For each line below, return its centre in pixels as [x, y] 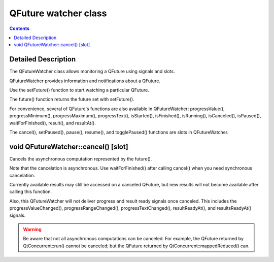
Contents [20, 28]
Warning [32, 229]
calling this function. [30, 192]
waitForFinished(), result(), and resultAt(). [53, 123]
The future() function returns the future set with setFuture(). [72, 100]
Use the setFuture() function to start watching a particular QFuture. [79, 90]
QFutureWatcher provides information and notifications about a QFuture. [85, 81]
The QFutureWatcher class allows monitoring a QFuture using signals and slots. [92, 72]
